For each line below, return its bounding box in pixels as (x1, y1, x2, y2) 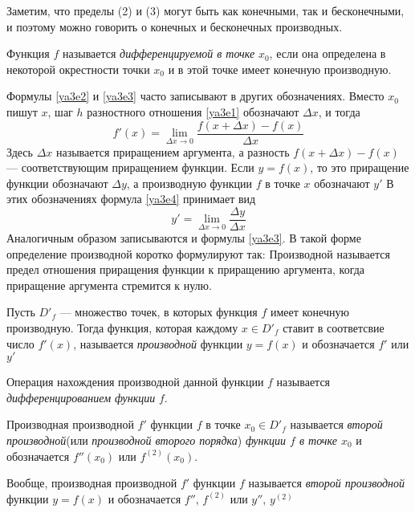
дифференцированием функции (6, 389, 156, 405)
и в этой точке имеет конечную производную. (168, 60, 392, 77)
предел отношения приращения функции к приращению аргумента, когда (6, 261, 365, 278)
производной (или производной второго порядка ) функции (6, 432, 287, 448)
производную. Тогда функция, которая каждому (6, 320, 238, 336)
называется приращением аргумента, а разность (55, 143, 290, 160)
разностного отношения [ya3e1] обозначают (87, 103, 299, 120)
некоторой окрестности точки (6, 60, 150, 77)
